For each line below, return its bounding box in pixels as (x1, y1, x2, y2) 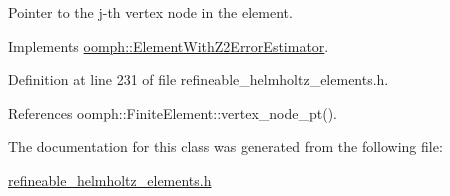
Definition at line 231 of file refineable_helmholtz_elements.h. (8, 69, 389, 90)
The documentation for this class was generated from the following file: (8, 136, 443, 157)
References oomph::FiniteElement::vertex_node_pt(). (8, 102, 337, 123)
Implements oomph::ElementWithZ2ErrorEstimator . (8, 35, 329, 56)
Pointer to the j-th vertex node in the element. (8, 2, 293, 22)
